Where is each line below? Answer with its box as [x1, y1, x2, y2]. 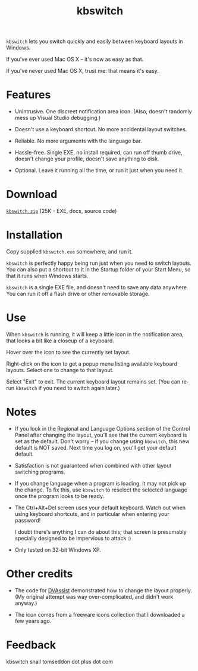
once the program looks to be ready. [14, 492, 105, 499]
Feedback [6, 638, 56, 651]
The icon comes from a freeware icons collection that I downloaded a [14, 611, 186, 618]
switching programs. [14, 468, 65, 475]
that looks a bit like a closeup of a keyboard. [6, 337, 114, 344]
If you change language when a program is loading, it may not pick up [14, 480, 186, 487]
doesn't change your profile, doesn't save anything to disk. [14, 155, 159, 162]
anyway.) [14, 599, 37, 607]
